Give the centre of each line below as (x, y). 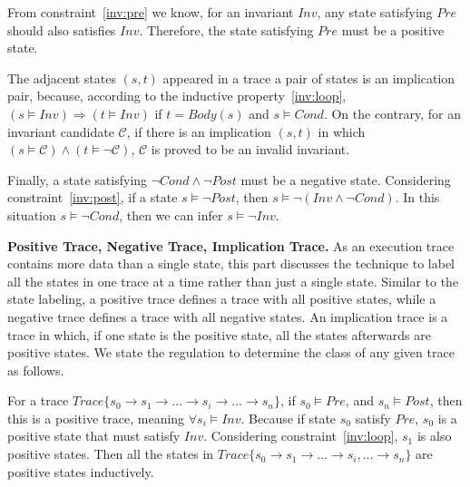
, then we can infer (171, 214)
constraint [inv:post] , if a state (93, 197)
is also (434, 436)
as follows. (36, 370)
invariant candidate (61, 131)
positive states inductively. (81, 471)
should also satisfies (62, 29)
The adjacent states (62, 78)
